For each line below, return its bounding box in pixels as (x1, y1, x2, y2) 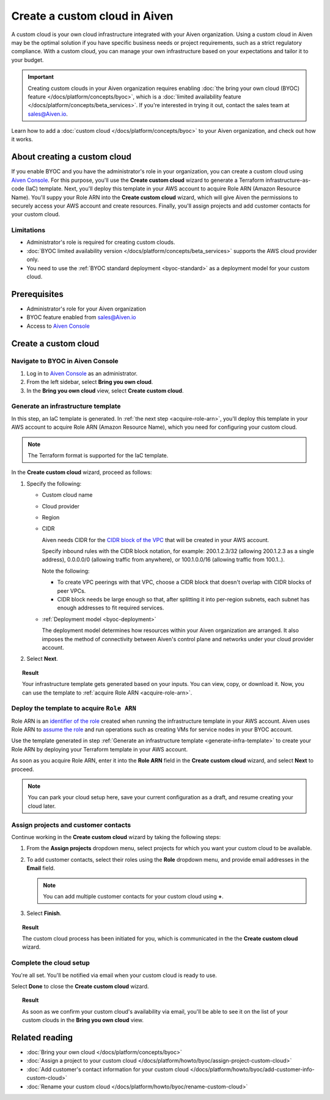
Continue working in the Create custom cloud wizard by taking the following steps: (11, 833, 221, 840)
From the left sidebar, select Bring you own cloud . (26, 379, 153, 386)
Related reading (11, 1032, 73, 1042)
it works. (11, 135, 34, 143)
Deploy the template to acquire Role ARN (11, 704, 137, 713)
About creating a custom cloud (11, 152, 131, 162)
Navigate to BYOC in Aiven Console (11, 357, 119, 366)
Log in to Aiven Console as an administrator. (26, 369, 137, 377)
